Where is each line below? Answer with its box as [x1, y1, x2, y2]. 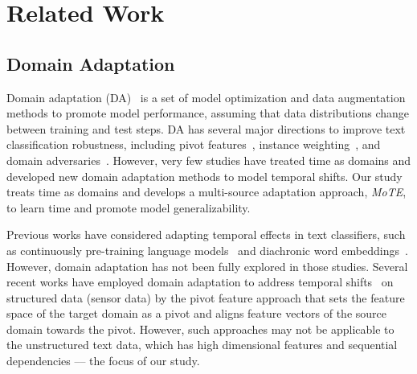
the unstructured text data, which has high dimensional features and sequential [6, 336, 398, 353]
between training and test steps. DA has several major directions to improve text [6, 120, 406, 137]
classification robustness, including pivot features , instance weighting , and [6, 136, 381, 153]
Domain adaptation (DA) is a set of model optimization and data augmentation [6, 88, 406, 105]
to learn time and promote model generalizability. [6, 199, 251, 216]
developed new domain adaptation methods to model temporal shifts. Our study [6, 167, 403, 184]
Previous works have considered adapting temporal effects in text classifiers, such [6, 226, 406, 243]
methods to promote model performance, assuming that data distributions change [6, 105, 410, 121]
